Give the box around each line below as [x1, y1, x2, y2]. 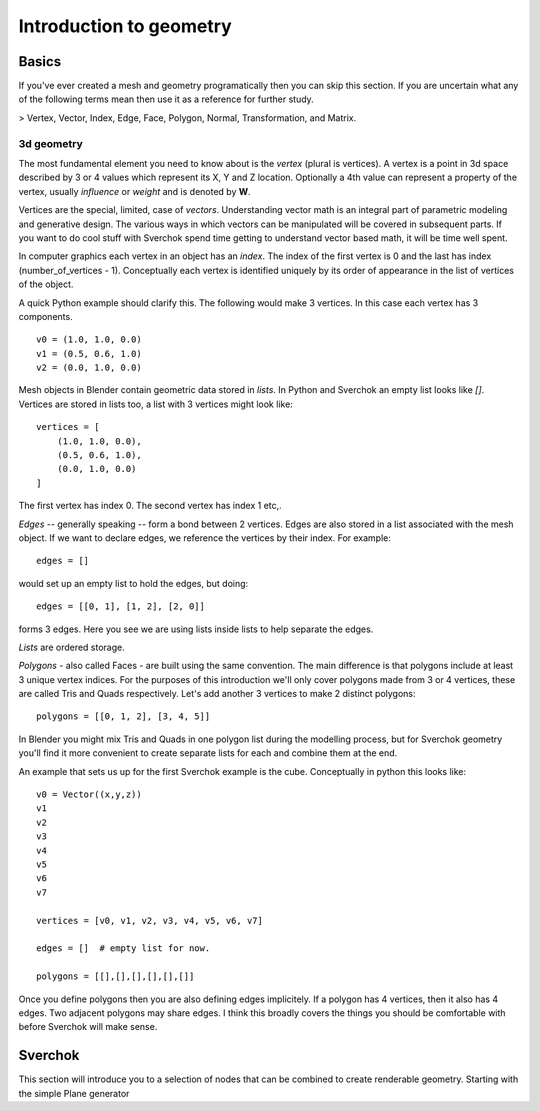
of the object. [18, 278, 74, 290]
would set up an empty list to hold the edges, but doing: [18, 577, 249, 589]
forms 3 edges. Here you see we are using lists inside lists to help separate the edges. [18, 623, 374, 635]
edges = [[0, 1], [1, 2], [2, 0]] [36, 601, 205, 612]
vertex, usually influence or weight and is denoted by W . [18, 185, 251, 197]
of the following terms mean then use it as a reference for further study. [18, 93, 314, 105]
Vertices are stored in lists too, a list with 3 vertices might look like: [18, 398, 294, 410]
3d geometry [18, 136, 84, 150]
